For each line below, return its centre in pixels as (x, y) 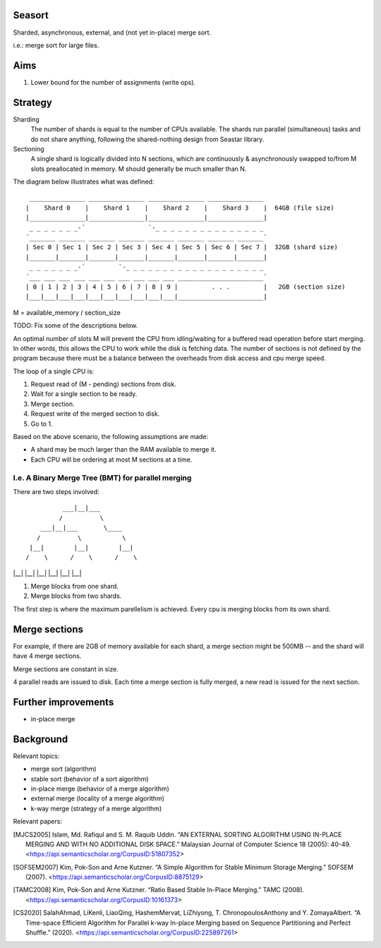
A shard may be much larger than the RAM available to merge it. (123, 450)
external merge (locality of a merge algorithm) (98, 798)
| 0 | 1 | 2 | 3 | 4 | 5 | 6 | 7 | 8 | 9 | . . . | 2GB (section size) (186, 287)
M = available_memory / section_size (67, 312)
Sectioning (29, 149)
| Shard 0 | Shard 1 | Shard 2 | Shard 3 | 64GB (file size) (180, 208)
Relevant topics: (36, 756)
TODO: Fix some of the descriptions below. (75, 325)
